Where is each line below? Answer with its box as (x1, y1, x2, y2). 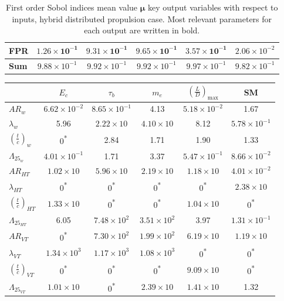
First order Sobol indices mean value (5, 1, 138, 13)
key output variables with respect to (148, 1, 278, 13)
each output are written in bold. (84, 24, 200, 36)
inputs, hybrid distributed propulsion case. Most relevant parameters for (12, 12, 272, 25)
